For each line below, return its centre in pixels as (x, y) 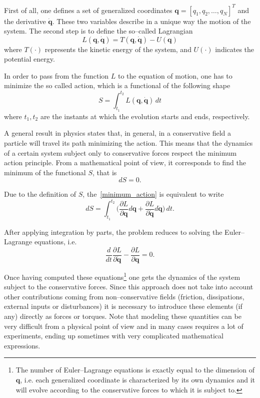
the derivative (25, 21)
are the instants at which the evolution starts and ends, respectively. (145, 116)
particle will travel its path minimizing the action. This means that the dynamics (128, 142)
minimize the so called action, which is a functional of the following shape (117, 85)
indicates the (235, 49)
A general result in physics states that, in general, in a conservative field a (118, 133)
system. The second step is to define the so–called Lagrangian (98, 31)
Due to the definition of (40, 194)
